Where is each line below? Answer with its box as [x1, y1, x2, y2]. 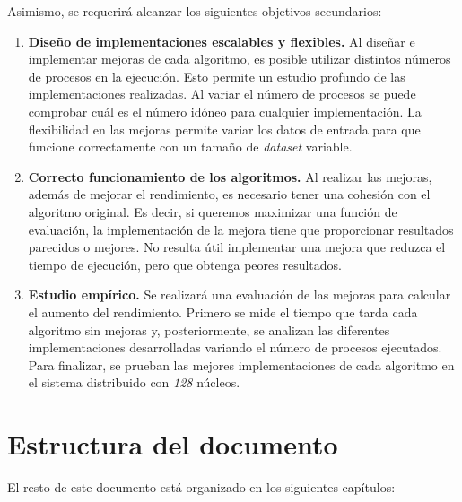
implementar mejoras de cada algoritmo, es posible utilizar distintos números [28, 49, 451, 68]
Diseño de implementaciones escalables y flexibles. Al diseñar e [28, 31, 415, 50]
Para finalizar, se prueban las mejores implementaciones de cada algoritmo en [28, 355, 455, 374]
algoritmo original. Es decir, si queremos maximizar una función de [28, 202, 397, 221]
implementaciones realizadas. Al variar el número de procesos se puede [28, 84, 416, 103]
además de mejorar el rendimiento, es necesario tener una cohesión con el [28, 185, 431, 203]
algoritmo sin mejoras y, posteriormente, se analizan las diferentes [28, 320, 390, 339]
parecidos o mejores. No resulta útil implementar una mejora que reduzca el [28, 238, 446, 256]
